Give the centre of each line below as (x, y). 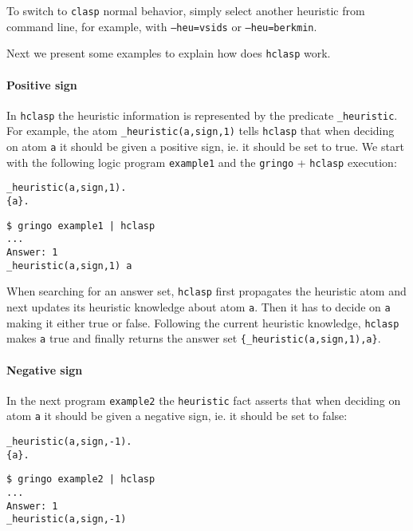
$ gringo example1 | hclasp (81, 226)
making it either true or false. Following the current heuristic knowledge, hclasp (203, 322)
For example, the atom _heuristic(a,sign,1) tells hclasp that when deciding (201, 131)
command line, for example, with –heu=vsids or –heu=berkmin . (162, 26)
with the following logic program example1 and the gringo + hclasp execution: (202, 162)
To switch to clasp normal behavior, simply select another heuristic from (186, 10)
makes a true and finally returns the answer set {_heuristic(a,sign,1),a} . (194, 338)
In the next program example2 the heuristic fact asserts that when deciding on (204, 400)
